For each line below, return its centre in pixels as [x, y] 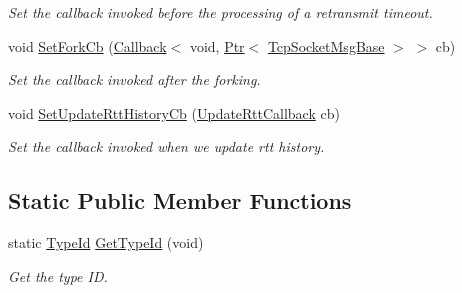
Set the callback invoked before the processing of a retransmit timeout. [220, 12]
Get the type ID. [58, 275]
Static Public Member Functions [180, 200]
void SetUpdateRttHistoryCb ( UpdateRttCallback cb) [174, 112]
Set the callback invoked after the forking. [134, 79]
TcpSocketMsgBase [326, 45]
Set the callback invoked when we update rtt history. [166, 146]
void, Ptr [217, 45]
